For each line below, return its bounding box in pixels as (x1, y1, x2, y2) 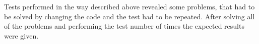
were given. (4, 30, 39, 41)
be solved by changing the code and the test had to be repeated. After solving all (4, 11, 255, 21)
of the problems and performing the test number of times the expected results (4, 21, 244, 31)
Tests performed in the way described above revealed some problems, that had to (4, 1, 255, 11)
